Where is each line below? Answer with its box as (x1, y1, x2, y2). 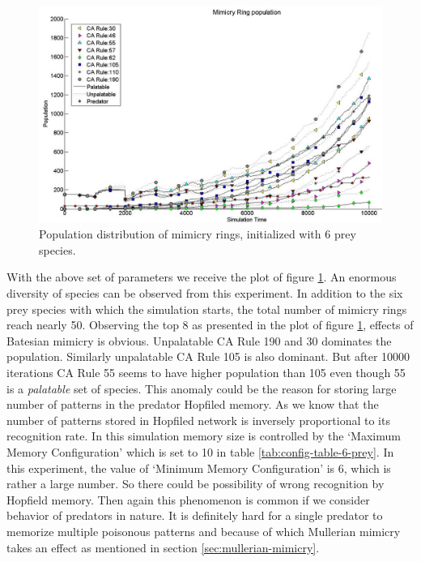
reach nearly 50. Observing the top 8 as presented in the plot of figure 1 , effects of (6, 316, 414, 333)
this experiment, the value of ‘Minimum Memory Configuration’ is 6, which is (6, 459, 391, 476)
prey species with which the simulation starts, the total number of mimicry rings (6, 300, 407, 317)
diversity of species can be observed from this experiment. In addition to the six (6, 285, 403, 302)
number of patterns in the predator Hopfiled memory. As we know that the (6, 396, 379, 413)
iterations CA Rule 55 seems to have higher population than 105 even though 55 (6, 364, 406, 380)
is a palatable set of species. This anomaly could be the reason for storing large (6, 380, 397, 397)
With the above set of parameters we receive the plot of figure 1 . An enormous (6, 268, 397, 285)
